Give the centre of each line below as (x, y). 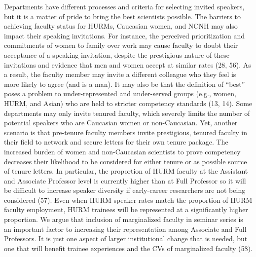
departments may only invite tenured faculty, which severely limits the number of (127, 113)
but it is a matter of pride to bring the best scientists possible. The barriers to (122, 16)
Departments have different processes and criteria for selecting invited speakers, (124, 6)
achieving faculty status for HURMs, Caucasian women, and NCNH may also (121, 26)
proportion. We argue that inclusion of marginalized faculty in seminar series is (124, 219)
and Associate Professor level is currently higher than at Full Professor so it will (125, 180)
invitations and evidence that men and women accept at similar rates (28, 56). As (128, 64)
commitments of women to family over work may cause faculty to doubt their (121, 45)
